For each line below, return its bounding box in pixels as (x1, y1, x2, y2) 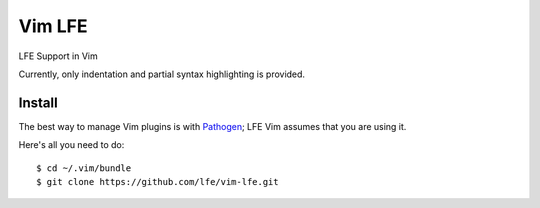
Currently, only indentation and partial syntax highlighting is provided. (18, 68, 305, 80)
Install (18, 94, 59, 111)
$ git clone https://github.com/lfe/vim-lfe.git (36, 176, 279, 188)
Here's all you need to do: (18, 139, 125, 151)
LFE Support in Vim (18, 50, 99, 62)
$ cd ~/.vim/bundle (36, 162, 132, 174)
